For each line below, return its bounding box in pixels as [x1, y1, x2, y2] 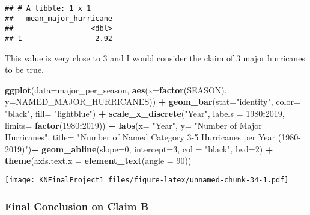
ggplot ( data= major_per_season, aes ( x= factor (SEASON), [5, 83, 227, 96]
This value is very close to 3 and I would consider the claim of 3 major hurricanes [5, 51, 305, 64]
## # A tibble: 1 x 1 [5, 4, 91, 13]
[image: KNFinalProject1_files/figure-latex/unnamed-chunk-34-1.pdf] [5, 175, 289, 184]
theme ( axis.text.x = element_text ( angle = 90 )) [5, 154, 192, 167]
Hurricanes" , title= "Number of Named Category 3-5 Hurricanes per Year [5, 131, 276, 143]
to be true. [5, 63, 44, 76]
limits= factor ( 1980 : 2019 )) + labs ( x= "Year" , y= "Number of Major [5, 119, 262, 131]
